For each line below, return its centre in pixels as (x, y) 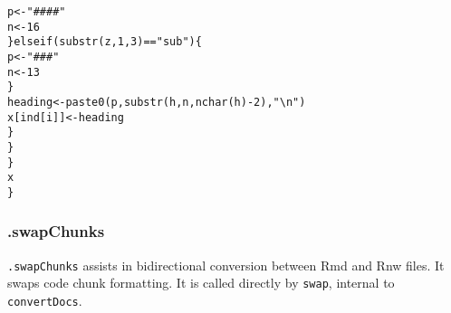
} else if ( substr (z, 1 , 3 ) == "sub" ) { (105, 42)
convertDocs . (45, 301)
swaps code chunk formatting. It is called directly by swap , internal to (201, 283)
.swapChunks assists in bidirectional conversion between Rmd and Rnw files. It (226, 265)
